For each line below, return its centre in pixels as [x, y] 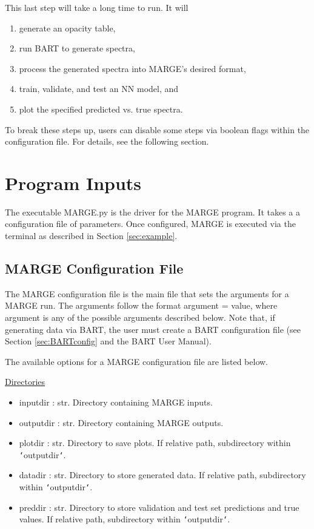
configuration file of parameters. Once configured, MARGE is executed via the [150, 224]
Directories [25, 382]
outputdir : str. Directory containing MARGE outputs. [121, 422]
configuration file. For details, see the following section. [107, 141]
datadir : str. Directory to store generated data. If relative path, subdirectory [162, 475]
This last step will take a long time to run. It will [97, 7]
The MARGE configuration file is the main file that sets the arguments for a [147, 293]
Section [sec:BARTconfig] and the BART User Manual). [108, 341]
